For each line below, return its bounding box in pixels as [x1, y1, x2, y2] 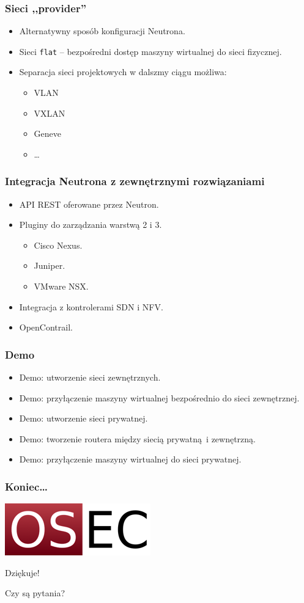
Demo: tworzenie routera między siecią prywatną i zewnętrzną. [19, 432, 256, 445]
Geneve [34, 127, 62, 140]
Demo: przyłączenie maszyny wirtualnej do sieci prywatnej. [19, 453, 242, 466]
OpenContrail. [19, 321, 73, 334]
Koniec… [5, 478, 48, 494]
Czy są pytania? [5, 587, 65, 599]
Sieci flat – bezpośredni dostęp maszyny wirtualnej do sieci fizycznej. [19, 45, 282, 57]
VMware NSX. [34, 280, 89, 293]
